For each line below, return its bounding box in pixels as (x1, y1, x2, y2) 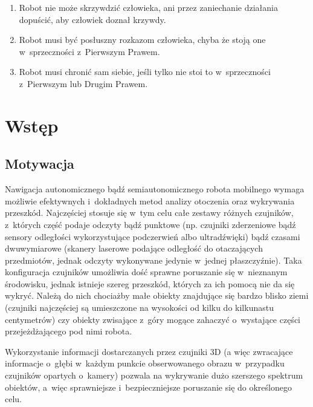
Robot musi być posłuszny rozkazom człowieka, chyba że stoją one (19, 33, 266, 46)
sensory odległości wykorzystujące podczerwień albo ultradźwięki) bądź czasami (5, 230, 300, 243)
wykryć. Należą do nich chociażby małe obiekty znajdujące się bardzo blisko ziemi (5, 289, 309, 302)
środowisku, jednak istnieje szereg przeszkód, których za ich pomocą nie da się (5, 277, 295, 290)
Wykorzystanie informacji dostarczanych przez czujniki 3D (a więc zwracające (5, 345, 293, 357)
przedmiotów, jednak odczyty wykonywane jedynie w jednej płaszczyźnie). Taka (5, 253, 302, 266)
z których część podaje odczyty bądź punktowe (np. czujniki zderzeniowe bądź (5, 218, 296, 230)
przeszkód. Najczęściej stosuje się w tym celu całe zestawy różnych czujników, (5, 206, 294, 219)
